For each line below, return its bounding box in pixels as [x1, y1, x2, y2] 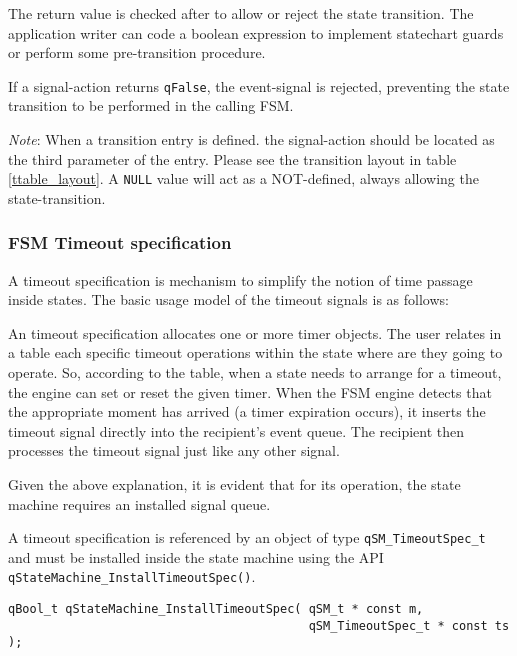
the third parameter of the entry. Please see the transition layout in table [8, 148, 457, 169]
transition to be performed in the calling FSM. [8, 95, 294, 116]
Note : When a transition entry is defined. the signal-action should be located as [8, 129, 495, 150]
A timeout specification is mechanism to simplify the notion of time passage [8, 269, 473, 290]
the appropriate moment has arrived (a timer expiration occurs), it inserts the [8, 401, 486, 422]
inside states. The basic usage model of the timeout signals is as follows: [8, 289, 449, 310]
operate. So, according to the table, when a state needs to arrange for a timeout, [8, 362, 502, 383]
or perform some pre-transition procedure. [8, 42, 266, 63]
